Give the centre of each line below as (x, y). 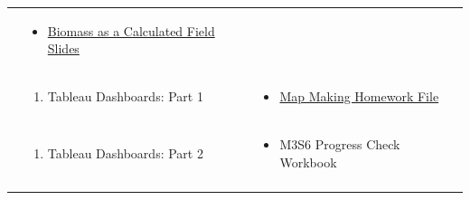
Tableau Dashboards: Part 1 (125, 96)
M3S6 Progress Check (340, 144)
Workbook (308, 162)
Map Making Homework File (359, 96)
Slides (63, 48)
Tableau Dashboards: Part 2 (125, 152)
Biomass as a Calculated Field (131, 30)
